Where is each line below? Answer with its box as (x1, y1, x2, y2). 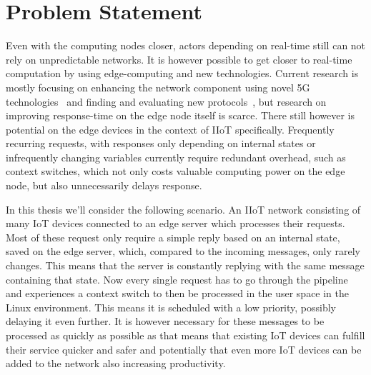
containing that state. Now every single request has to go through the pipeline (6, 271, 348, 286)
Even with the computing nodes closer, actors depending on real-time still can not (6, 38, 366, 53)
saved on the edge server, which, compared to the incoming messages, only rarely (6, 244, 360, 259)
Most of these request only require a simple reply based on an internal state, (6, 229, 340, 244)
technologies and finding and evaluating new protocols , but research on (6, 94, 327, 109)
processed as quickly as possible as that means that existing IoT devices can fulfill (6, 328, 365, 342)
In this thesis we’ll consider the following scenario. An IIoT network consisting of (6, 201, 361, 216)
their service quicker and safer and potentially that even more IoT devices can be (6, 341, 362, 356)
